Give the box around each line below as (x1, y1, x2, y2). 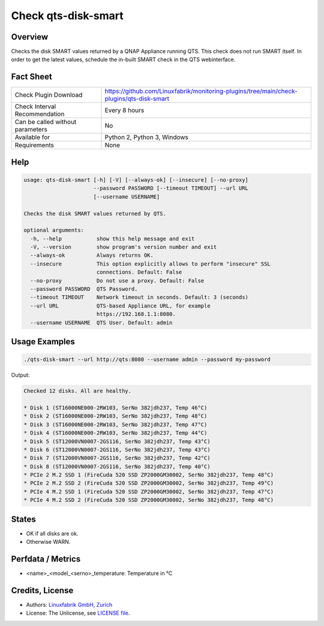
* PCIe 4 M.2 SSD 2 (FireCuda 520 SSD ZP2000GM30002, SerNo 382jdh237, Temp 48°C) (23, 496, 274, 504)
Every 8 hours (104, 106, 145, 115)
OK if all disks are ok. (26, 529, 79, 537)
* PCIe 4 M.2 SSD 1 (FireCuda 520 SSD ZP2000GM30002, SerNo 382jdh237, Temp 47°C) (23, 488, 274, 495)
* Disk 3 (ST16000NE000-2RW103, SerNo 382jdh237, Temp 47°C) (23, 421, 208, 428)
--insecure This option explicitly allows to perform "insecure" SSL (30, 260, 271, 267)
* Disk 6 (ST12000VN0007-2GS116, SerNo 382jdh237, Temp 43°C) (23, 446, 211, 453)
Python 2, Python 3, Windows (104, 133, 189, 142)
